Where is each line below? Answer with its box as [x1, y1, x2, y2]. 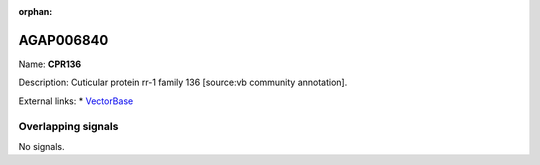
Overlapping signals [18, 120, 119, 134]
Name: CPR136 [18, 58, 82, 70]
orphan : [18, 6, 53, 17]
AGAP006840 [18, 31, 109, 49]
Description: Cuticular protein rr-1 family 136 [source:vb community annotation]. [18, 76, 348, 89]
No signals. [18, 140, 65, 152]
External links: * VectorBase [18, 95, 134, 107]
